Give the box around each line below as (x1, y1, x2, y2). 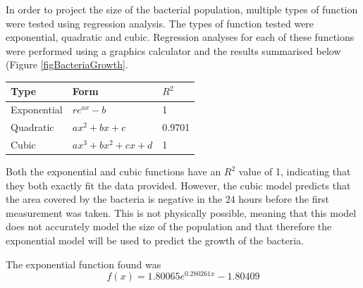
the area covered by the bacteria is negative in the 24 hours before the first (6, 192, 329, 206)
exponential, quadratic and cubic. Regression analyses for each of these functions (6, 30, 355, 44)
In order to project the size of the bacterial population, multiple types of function (6, 2, 358, 16)
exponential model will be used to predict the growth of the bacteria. (6, 233, 304, 248)
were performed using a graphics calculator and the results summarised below (6, 43, 341, 58)
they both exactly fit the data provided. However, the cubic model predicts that (6, 177, 351, 192)
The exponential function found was (6, 256, 161, 271)
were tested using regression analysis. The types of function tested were (6, 15, 314, 30)
